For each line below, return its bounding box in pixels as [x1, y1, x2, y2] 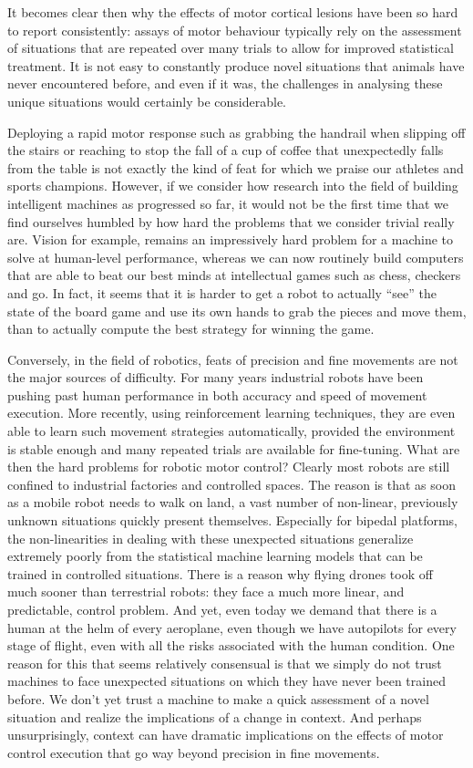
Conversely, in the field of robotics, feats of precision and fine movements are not [7, 349, 458, 368]
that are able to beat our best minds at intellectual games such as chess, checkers [7, 265, 461, 285]
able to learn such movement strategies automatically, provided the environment [7, 421, 456, 441]
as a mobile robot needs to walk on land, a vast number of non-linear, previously [7, 493, 458, 512]
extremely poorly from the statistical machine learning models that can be [7, 546, 423, 566]
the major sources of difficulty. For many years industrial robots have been [7, 368, 424, 387]
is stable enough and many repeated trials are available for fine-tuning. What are [7, 439, 460, 458]
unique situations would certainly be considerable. [7, 91, 287, 110]
